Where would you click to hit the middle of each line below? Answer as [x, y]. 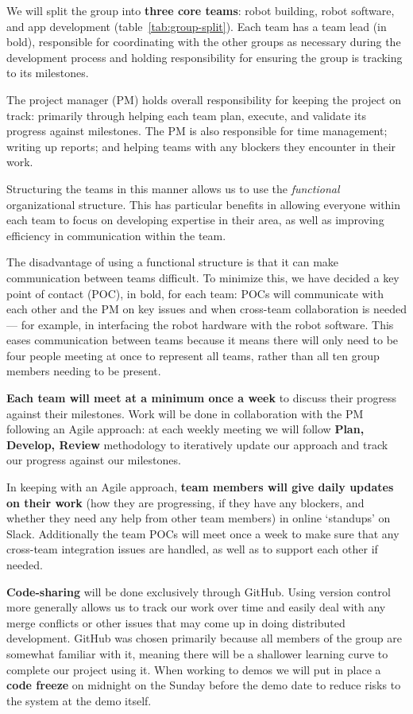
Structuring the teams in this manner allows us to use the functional [173, 188]
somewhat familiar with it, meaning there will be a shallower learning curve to [197, 653]
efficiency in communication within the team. [116, 235]
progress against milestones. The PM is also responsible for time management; [197, 131]
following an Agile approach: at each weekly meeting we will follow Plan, [185, 429]
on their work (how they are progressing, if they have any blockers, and [185, 502]
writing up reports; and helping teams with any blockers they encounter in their [201, 146]
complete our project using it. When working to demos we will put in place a [194, 669]
